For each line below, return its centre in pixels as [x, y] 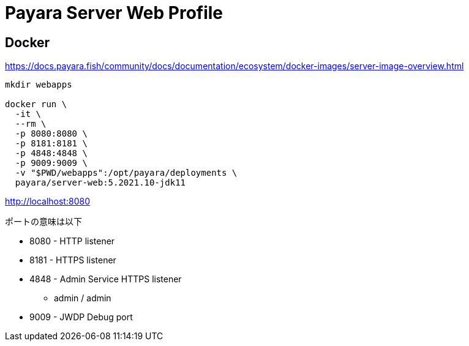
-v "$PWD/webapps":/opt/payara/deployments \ [126, 173]
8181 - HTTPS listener [73, 260]
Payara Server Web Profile [114, 13]
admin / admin [83, 298]
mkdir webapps [39, 85]
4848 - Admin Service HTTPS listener [106, 279]
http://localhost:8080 [47, 201]
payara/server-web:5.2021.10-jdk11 [100, 183]
